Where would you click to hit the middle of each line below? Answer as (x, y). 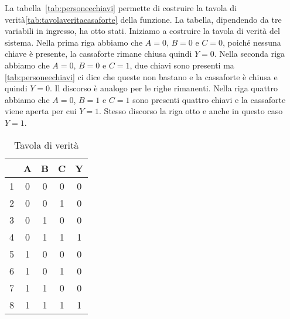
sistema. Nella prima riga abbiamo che (74, 42)
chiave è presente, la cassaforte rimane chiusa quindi (98, 54)
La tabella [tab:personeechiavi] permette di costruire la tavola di (121, 8)
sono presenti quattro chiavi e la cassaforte (209, 99)
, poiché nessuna (252, 42)
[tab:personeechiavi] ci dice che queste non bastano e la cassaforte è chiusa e (141, 76)
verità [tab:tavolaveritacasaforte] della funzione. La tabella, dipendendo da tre (143, 19)
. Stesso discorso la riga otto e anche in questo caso (191, 111)
